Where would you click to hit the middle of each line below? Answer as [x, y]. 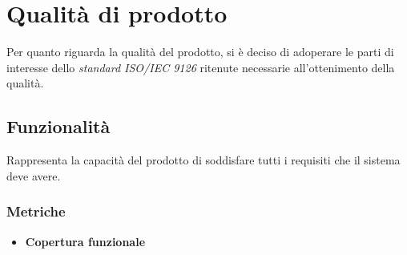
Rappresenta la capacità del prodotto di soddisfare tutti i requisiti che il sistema [203, 160]
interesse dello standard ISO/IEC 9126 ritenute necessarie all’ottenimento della [201, 67]
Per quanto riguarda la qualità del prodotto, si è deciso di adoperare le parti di [200, 52]
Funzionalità [58, 126]
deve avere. [34, 175]
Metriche [36, 211]
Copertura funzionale [85, 241]
